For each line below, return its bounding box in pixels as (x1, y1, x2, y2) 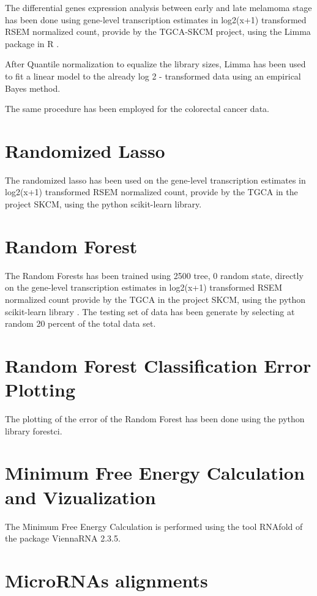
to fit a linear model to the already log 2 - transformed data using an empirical (5, 69, 301, 82)
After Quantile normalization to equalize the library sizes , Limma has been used (5, 58, 306, 70)
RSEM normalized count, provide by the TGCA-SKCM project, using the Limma (5, 25, 311, 38)
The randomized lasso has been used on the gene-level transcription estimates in (5, 173, 306, 186)
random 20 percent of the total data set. (5, 317, 156, 330)
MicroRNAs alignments (5, 567, 208, 592)
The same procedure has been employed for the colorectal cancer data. (5, 102, 269, 115)
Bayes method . (5, 81, 61, 94)
